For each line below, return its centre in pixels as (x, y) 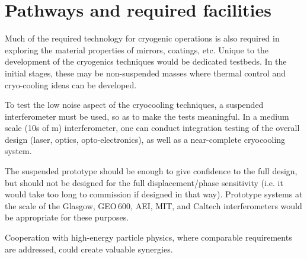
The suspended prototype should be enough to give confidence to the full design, (151, 171)
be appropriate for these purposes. (67, 217)
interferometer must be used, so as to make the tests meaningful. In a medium (147, 116)
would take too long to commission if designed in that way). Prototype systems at (154, 194)
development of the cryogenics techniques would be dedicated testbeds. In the (146, 61)
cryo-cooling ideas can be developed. (71, 84)
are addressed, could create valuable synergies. (89, 249)
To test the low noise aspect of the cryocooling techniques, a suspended (134, 105)
